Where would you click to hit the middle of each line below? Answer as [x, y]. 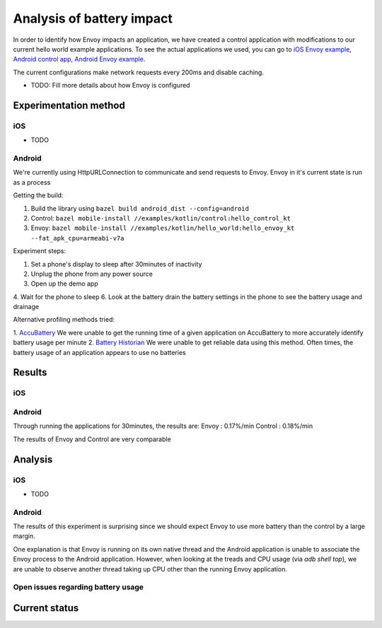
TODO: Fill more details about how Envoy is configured [110, 86]
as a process [32, 182]
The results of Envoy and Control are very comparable [92, 439]
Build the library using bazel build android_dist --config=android [140, 208]
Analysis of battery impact [93, 18]
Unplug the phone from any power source [92, 274]
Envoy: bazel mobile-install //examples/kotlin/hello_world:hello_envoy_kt [163, 228]
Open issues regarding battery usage [79, 587]
